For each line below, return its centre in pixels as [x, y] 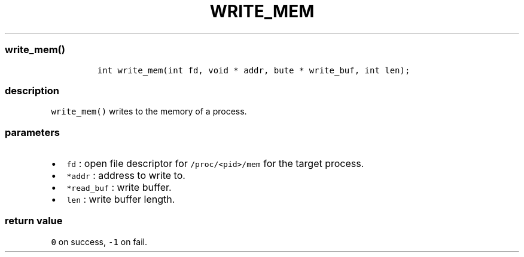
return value [34, 221]
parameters [32, 132]
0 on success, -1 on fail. [99, 241]
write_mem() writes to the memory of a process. [149, 112]
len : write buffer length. [121, 199]
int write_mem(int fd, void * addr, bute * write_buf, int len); [254, 70]
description [32, 90]
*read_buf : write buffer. [119, 187]
